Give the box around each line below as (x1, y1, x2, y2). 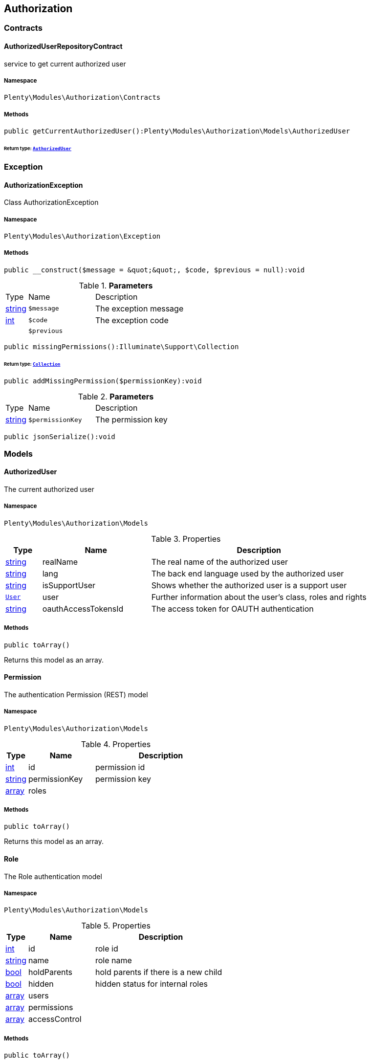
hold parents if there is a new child (95, 967, 222, 977)
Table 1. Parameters (79, 280, 153, 290)
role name (95, 955, 132, 966)
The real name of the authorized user (151, 556, 288, 567)
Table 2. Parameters (78, 392, 154, 402)
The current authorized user (4, 485, 94, 493)
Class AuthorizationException (4, 198, 99, 207)
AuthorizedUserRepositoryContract (4, 42, 123, 51)
